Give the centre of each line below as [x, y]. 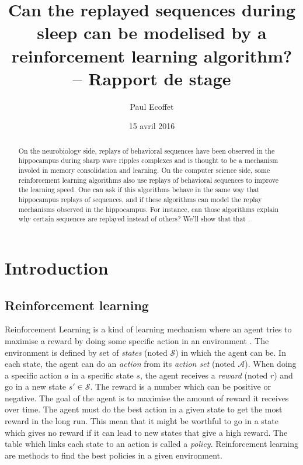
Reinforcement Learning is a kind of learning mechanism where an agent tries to [148, 329]
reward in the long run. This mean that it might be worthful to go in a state [142, 421]
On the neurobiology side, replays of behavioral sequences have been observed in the [147, 150]
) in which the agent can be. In [231, 352]
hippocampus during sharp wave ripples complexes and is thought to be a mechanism [148, 160]
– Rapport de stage [152, 78]
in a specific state [102, 375]
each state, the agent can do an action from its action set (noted [120, 364]
